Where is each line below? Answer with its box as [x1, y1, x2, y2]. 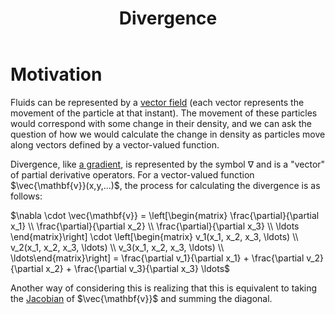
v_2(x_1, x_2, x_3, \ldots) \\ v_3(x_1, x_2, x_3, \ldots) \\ [10, 241, 225, 253]
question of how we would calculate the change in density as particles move [10, 128, 326, 140]
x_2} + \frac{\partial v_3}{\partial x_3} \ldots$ [45, 262, 231, 274]
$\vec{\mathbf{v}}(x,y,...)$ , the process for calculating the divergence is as [10, 179, 321, 191]
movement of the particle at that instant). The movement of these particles [10, 107, 318, 119]
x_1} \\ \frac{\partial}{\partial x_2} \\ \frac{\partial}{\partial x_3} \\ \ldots [10, 220, 300, 232]
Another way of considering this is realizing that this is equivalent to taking [10, 282, 318, 294]
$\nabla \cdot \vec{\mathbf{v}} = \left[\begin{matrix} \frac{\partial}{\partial [10, 209, 320, 221]
